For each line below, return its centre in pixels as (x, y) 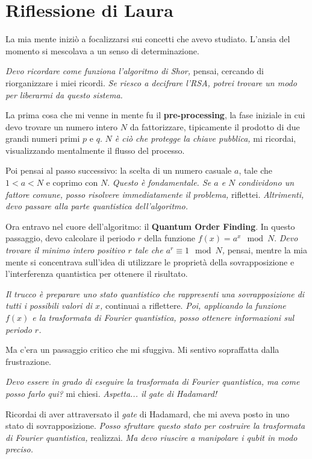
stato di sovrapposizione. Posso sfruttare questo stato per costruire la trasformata (155, 426)
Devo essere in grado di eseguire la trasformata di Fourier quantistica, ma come (153, 381)
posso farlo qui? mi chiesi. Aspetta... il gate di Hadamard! (111, 393)
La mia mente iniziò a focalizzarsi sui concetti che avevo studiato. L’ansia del (148, 39)
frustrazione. (29, 361)
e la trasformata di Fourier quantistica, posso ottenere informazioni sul (163, 317)
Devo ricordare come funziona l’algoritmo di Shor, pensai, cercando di (135, 71)
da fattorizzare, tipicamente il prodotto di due (215, 126)
